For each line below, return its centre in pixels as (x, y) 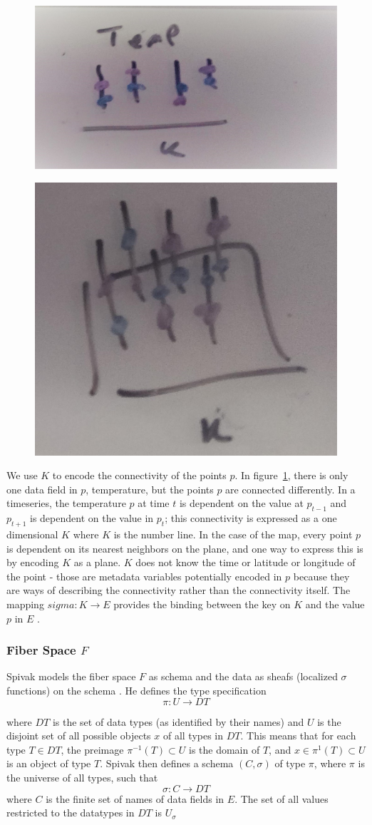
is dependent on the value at (241, 503)
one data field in (42, 489)
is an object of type (49, 763)
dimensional (32, 534)
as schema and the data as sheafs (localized (243, 676)
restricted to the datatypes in (71, 813)
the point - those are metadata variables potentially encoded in (144, 576)
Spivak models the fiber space (71, 676)
